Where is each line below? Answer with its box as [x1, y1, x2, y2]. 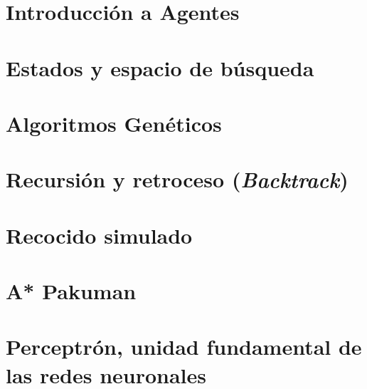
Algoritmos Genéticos [6, 108, 222, 138]
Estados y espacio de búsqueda [6, 53, 314, 82]
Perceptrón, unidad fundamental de [6, 332, 362, 361]
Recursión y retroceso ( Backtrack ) [6, 165, 349, 194]
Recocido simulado [6, 220, 193, 249]
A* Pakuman [6, 276, 137, 306]
